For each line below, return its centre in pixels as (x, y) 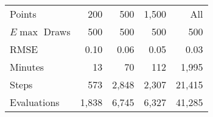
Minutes (27, 67)
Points (23, 14)
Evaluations (35, 102)
